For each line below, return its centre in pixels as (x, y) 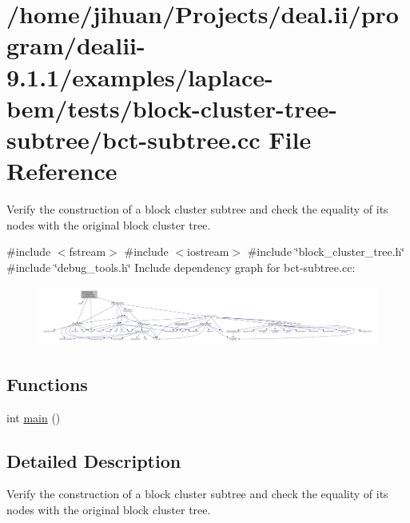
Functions (47, 383)
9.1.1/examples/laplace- (140, 76)
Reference (62, 171)
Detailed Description (94, 460)
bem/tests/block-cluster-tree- (172, 108)
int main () (34, 417)
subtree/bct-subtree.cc (133, 139)
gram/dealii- (76, 45)
